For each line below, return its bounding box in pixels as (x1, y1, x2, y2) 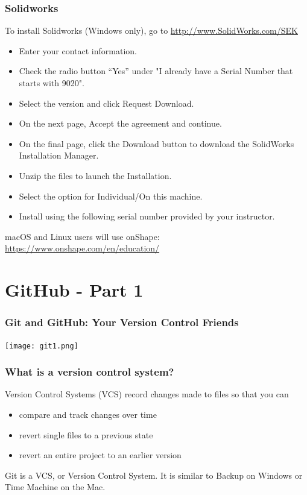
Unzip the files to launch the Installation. (19, 169, 172, 181)
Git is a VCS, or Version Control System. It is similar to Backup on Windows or (5, 468, 303, 481)
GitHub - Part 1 (5, 277, 144, 302)
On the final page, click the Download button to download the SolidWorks (19, 137, 294, 150)
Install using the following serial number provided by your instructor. (19, 210, 275, 222)
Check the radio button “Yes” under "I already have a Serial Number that (19, 65, 293, 77)
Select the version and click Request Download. (19, 96, 194, 109)
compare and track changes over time (19, 408, 157, 420)
